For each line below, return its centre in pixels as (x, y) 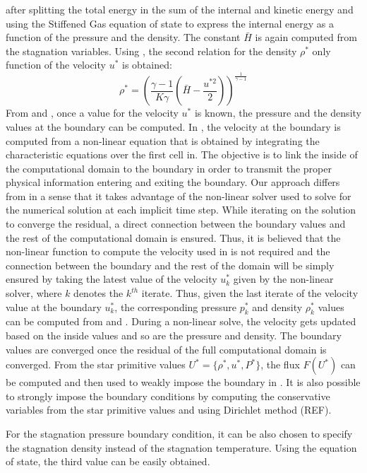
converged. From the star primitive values (96, 364)
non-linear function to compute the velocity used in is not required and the (168, 251)
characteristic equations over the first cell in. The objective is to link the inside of (182, 154)
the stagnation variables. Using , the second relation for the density (151, 51)
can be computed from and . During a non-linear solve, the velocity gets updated (181, 321)
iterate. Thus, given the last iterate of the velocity (250, 293)
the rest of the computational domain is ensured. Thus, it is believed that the (173, 237)
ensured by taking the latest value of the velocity (112, 279)
